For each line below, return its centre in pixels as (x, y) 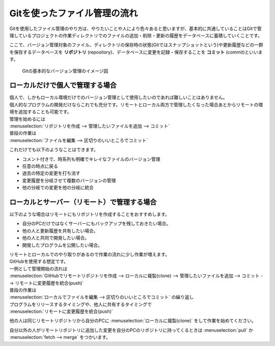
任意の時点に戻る (40, 166)
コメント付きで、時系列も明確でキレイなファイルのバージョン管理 (91, 159)
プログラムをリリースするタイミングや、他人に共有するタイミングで (81, 304)
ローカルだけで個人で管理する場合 (63, 85)
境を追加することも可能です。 (40, 112)
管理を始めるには (27, 119)
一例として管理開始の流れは (38, 269)
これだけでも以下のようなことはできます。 (54, 150)
